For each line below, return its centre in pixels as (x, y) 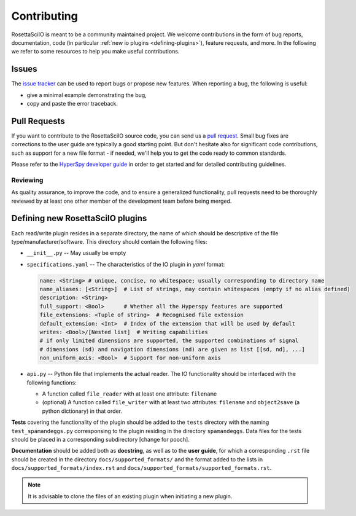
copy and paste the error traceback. (72, 104)
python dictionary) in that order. (82, 411)
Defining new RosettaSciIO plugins (79, 218)
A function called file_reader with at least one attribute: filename (130, 394)
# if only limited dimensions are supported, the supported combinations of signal (169, 341)
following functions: (52, 382)
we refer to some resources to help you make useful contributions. (95, 52)
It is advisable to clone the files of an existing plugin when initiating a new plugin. (130, 496)
